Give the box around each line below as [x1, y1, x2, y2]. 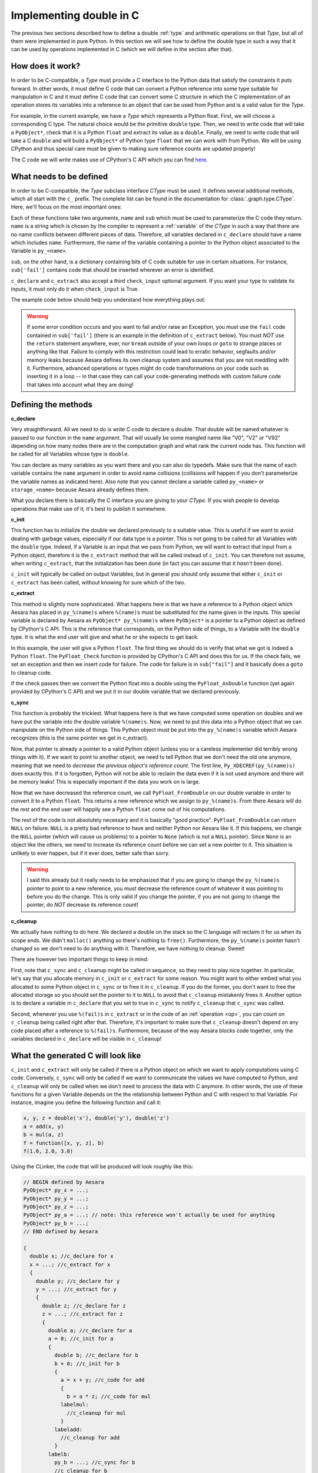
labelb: [48, 1451, 71, 1458]
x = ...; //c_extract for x [29, 1261, 111, 1268]
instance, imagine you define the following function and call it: [11, 1099, 162, 1106]
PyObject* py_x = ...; [23, 1187, 89, 1194]
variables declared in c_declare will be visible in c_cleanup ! [11, 1035, 162, 1042]
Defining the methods [11, 399, 92, 409]
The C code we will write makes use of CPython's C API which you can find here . [11, 156, 208, 163]
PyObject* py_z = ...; [23, 1204, 89, 1210]
